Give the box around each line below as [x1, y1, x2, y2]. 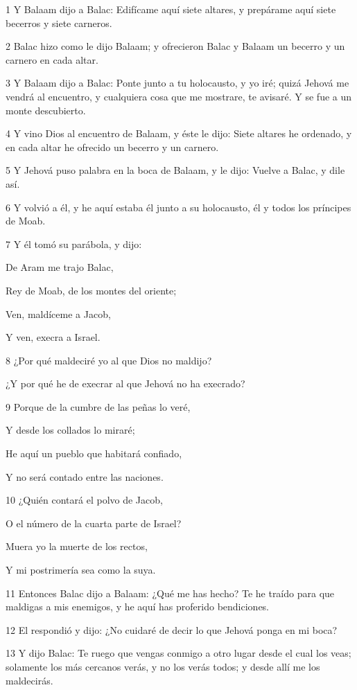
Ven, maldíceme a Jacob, [6, 306, 111, 321]
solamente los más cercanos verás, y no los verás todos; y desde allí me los [6, 660, 320, 673]
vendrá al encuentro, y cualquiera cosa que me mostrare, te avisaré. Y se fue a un [6, 89, 352, 103]
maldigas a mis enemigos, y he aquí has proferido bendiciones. [6, 599, 270, 614]
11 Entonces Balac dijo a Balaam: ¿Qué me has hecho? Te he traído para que [6, 585, 335, 600]
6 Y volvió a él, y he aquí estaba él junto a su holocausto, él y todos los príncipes [6, 200, 351, 214]
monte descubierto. [6, 103, 86, 117]
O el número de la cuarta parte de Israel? [6, 515, 182, 530]
